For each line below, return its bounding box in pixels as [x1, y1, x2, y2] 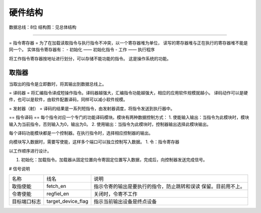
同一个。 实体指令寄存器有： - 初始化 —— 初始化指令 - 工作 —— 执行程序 [9, 46, 155, 53]
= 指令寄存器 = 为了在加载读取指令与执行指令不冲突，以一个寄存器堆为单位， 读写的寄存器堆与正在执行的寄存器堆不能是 [9, 40, 248, 46]
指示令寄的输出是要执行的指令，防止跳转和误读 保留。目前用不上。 [93, 183, 245, 190]
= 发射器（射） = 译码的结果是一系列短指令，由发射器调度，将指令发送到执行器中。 [9, 106, 175, 111]
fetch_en [46, 183, 66, 189]
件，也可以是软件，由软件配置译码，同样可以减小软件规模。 [9, 97, 128, 103]
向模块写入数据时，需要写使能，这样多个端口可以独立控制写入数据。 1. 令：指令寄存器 [9, 139, 180, 145]
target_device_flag [46, 198, 88, 204]
